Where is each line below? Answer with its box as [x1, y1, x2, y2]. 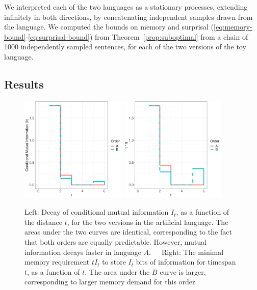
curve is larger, [160, 266, 206, 277]
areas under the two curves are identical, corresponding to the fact [24, 226, 232, 237]
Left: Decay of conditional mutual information [24, 207, 169, 217]
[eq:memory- [214, 21, 252, 32]
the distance [24, 216, 62, 227]
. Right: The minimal [149, 246, 224, 257]
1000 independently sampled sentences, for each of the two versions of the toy [4, 41, 246, 52]
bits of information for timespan [136, 256, 236, 267]
